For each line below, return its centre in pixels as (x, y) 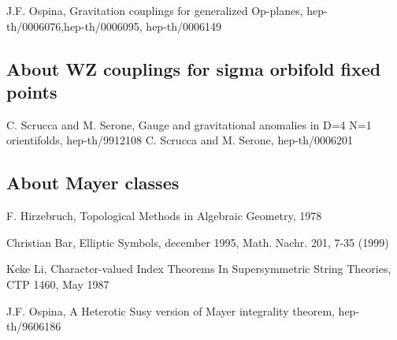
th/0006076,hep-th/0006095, (74, 26)
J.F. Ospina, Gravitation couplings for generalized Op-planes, (155, 10)
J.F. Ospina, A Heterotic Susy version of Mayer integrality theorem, (171, 310)
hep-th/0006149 (184, 26)
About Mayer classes (93, 183)
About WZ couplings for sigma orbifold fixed (194, 68)
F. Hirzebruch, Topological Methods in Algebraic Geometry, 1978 (164, 216)
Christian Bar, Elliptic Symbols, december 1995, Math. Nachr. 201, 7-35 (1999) (198, 242)
